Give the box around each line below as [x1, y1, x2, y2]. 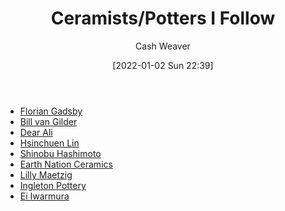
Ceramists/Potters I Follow [50, 7, 276, 30]
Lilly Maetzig [19, 168, 73, 181]
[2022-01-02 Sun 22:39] [112, 59, 214, 71]
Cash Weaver [135, 40, 191, 52]
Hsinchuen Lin [19, 137, 80, 149]
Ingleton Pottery [19, 179, 87, 191]
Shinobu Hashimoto [19, 147, 102, 159]
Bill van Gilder [19, 115, 78, 127]
